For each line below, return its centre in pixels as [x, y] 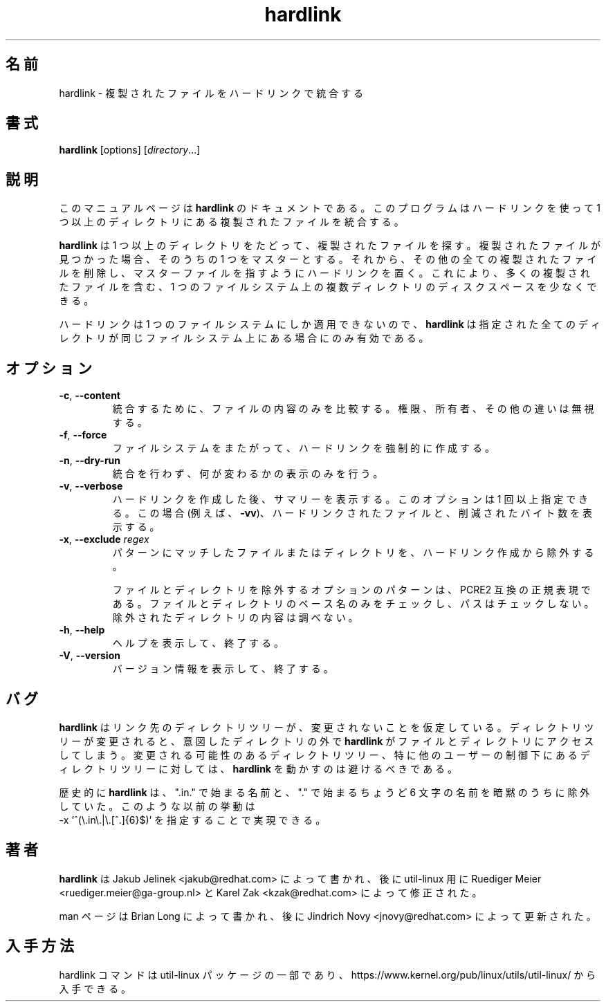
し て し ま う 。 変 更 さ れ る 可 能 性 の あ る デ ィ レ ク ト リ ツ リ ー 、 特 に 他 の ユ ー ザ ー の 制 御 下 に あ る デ [324, 755]
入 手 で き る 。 [95, 988]
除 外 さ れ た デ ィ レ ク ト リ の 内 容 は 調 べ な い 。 [235, 618]
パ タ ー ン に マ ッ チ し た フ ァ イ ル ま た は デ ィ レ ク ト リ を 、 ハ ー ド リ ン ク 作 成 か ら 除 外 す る [353, 553]
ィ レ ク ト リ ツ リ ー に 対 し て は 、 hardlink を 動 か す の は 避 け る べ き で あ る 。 [258, 768]
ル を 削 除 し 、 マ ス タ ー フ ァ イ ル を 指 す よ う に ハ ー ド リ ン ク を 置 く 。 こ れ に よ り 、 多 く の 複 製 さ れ [324, 273]
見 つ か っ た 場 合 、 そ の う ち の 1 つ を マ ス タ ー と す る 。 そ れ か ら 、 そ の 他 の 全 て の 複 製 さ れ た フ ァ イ [328, 259]
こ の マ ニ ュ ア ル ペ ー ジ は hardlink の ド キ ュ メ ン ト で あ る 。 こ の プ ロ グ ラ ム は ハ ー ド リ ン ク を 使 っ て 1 [330, 208]
